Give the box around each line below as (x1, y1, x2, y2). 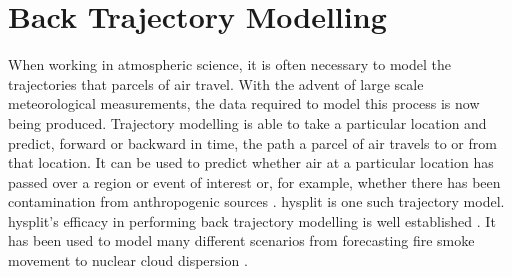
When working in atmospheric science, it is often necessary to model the (8, 54, 452, 75)
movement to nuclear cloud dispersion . (8, 250, 248, 271)
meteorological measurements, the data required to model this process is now (8, 93, 480, 114)
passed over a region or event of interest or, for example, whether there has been (8, 171, 501, 192)
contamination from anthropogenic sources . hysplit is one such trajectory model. (8, 191, 505, 212)
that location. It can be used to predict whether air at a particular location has (8, 152, 494, 173)
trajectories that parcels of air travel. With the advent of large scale (8, 73, 424, 94)
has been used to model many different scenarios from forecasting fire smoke (8, 230, 475, 251)
